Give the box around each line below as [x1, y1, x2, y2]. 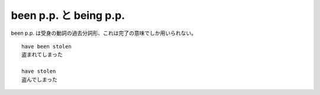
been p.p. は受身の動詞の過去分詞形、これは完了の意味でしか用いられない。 [11, 30, 197, 37]
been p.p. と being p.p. [11, 9, 126, 22]
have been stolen [21, 43, 72, 50]
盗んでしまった [21, 76, 57, 83]
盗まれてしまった [21, 51, 63, 58]
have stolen [21, 68, 56, 75]
